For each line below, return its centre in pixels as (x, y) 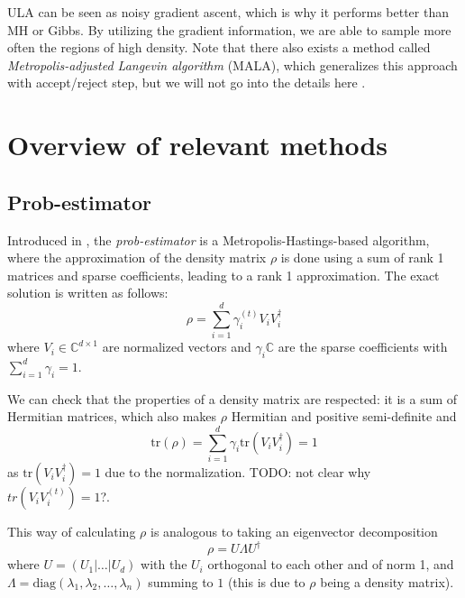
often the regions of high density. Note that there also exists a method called (219, 47)
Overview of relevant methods (198, 145)
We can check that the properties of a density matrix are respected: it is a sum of (232, 398)
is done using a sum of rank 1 (362, 258)
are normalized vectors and (177, 347)
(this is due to (266, 581)
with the (164, 564)
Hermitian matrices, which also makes (112, 416)
